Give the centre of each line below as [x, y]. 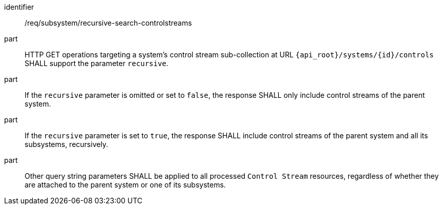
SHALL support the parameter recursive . [97, 63]
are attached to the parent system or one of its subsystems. [125, 185]
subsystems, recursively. [67, 144]
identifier [19, 7]
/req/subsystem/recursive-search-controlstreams [108, 23]
